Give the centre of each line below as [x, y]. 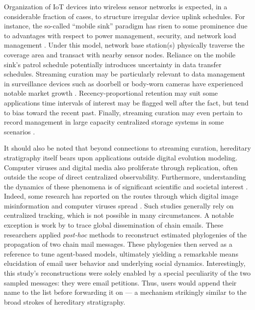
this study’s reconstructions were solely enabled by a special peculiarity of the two [127, 273]
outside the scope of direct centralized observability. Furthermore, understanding [125, 177]
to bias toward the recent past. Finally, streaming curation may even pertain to [123, 112]
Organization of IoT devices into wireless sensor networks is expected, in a [116, 6]
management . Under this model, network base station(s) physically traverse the [124, 45]
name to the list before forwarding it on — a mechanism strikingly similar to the [125, 292]
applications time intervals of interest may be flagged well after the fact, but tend [126, 102]
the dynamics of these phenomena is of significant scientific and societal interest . [126, 186]
